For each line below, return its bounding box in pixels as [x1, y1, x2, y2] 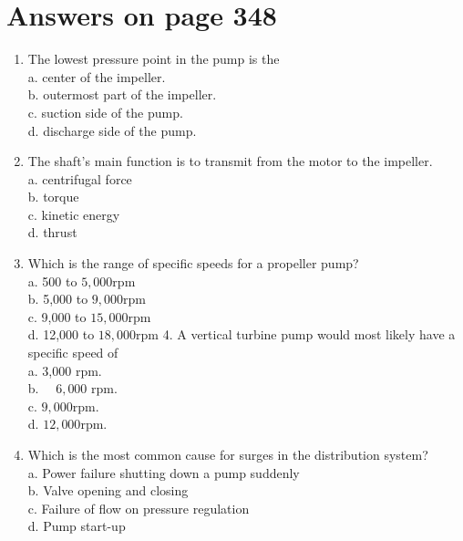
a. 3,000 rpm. [27, 360, 102, 380]
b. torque [27, 187, 79, 206]
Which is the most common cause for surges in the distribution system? [27, 445, 428, 463]
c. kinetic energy [27, 204, 120, 224]
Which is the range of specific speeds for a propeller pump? [27, 254, 359, 273]
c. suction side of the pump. [27, 102, 183, 121]
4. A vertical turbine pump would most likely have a [162, 325, 456, 344]
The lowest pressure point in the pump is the [27, 49, 280, 68]
